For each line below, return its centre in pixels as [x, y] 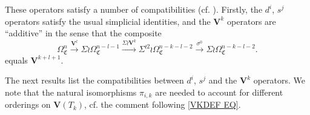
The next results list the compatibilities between [94, 80]
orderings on [28, 104]
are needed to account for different [219, 92]
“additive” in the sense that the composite [83, 33]
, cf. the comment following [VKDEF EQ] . [163, 104]
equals [16, 60]
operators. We [279, 80]
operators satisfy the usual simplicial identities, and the [108, 21]
